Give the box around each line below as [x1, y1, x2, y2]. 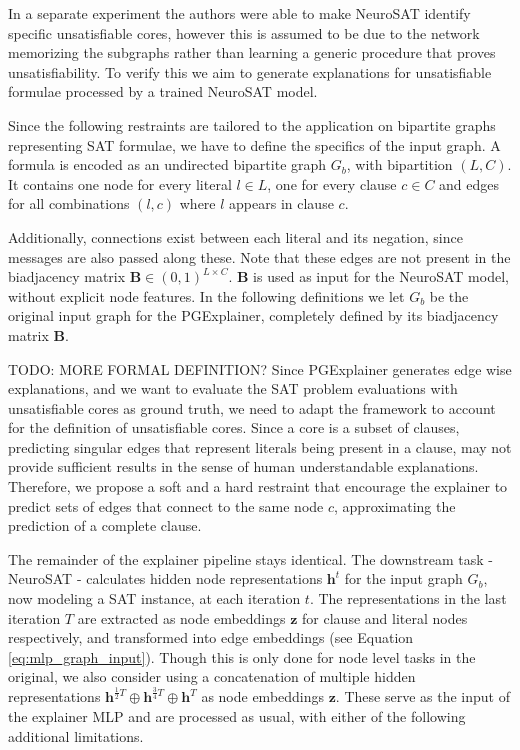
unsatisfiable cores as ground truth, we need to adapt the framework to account [8, 397, 496, 418]
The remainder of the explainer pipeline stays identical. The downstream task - [8, 548, 494, 569]
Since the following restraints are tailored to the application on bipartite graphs [8, 114, 496, 135]
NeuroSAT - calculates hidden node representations [8, 568, 323, 589]
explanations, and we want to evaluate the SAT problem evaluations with [8, 378, 458, 399]
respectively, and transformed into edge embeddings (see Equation [8, 627, 414, 648]
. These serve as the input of [335, 686, 510, 707]
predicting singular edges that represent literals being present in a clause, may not [8, 436, 512, 457]
